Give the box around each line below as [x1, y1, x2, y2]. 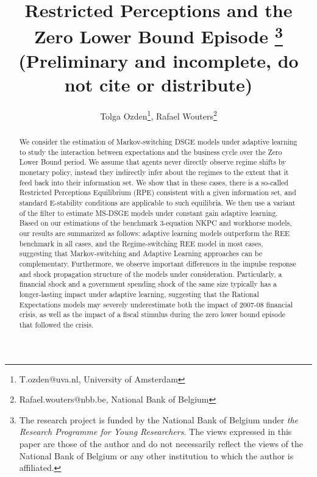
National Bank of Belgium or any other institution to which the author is [19, 449, 294, 462]
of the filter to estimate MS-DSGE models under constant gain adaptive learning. [19, 207, 278, 218]
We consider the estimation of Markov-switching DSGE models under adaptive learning [19, 137, 297, 147]
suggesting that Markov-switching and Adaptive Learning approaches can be [19, 248, 263, 259]
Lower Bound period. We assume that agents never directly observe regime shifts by [19, 157, 287, 167]
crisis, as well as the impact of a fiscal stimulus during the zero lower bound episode [19, 309, 286, 320]
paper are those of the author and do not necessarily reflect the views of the [19, 437, 304, 450]
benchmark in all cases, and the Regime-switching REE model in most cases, [19, 238, 263, 248]
